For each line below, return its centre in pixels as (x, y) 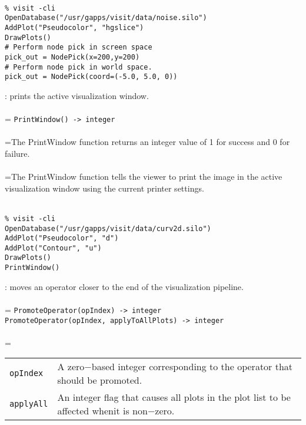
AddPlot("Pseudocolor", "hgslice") (74, 27)
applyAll (29, 404)
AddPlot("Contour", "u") (53, 248)
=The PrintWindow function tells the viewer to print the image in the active (144, 177)
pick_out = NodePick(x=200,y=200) (72, 57)
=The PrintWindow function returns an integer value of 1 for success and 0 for (147, 142)
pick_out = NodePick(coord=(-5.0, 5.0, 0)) (91, 77)
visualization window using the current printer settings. (104, 188)
